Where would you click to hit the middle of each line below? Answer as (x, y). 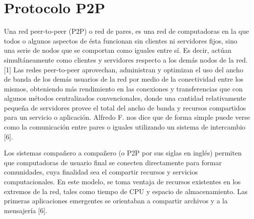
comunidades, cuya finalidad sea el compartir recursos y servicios (101, 172)
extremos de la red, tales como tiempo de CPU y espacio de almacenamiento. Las (126, 191)
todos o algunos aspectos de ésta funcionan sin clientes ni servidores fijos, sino (121, 40)
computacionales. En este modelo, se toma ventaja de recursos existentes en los (122, 182)
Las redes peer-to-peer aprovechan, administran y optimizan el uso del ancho (128, 69)
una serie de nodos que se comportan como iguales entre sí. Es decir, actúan (118, 50)
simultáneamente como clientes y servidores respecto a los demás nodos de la (119, 59)
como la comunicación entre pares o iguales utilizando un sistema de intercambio (125, 127)
